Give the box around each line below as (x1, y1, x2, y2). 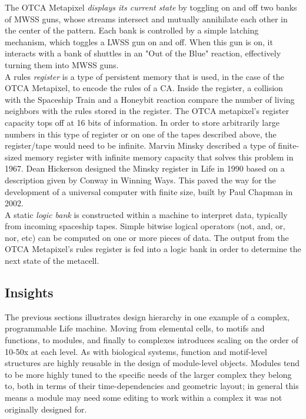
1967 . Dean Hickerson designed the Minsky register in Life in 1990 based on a (5, 162, 285, 175)
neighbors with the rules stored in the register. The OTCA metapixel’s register (5, 105, 289, 117)
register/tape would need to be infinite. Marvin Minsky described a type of (5, 139, 275, 152)
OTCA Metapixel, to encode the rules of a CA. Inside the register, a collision (5, 82, 283, 94)
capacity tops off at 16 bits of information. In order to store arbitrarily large (5, 116, 280, 128)
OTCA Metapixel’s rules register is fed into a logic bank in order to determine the (5, 243, 301, 255)
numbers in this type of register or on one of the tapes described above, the (5, 128, 277, 140)
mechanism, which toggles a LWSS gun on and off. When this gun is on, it (5, 35, 273, 48)
